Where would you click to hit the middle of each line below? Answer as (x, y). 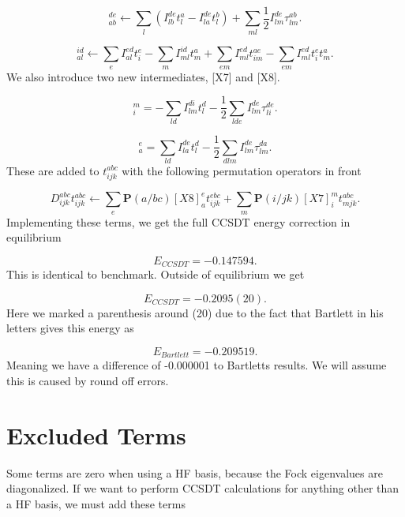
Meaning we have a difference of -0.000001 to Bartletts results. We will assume (197, 365)
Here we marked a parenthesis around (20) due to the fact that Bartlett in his (195, 312)
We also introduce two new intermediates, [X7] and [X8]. (143, 76)
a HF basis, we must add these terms (96, 503)
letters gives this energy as (70, 328)
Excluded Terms (96, 435)
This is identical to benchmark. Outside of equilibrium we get (156, 274)
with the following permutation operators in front (242, 170)
